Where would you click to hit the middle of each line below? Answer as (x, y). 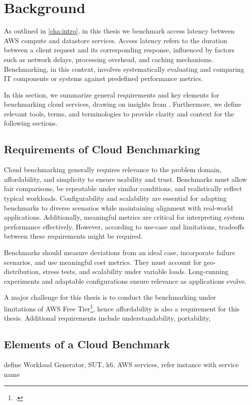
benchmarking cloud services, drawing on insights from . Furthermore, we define (123, 104)
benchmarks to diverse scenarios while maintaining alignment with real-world (118, 207)
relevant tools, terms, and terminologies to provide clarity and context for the (119, 113)
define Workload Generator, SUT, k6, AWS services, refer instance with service (121, 364)
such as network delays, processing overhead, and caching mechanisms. (109, 59)
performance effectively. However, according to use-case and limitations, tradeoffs (124, 226)
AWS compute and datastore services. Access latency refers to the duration (116, 40)
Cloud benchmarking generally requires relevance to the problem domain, (113, 170)
